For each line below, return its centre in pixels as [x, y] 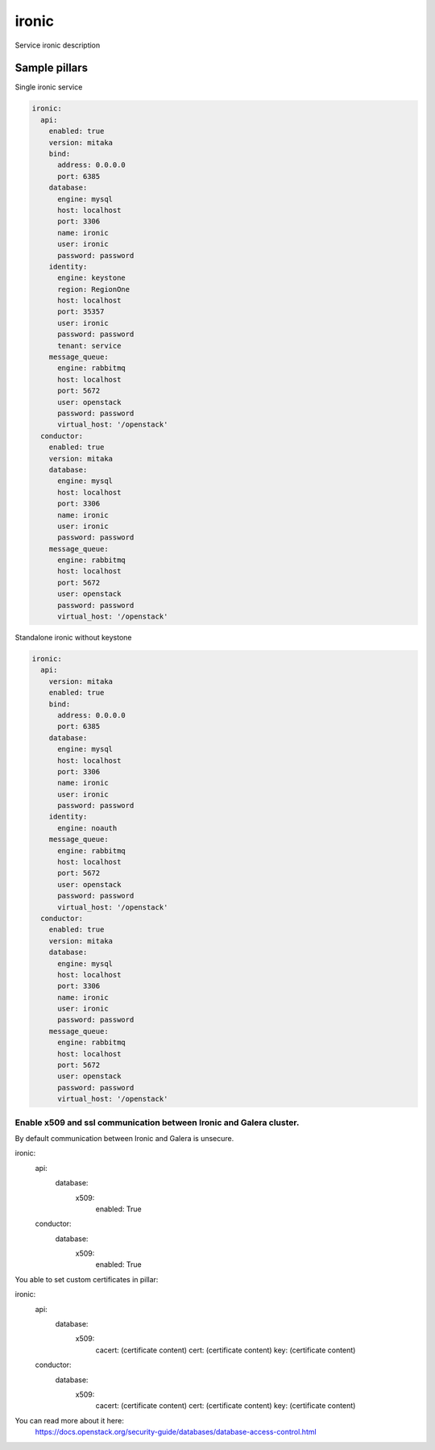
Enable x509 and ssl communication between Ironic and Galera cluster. [157, 1123]
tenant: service [89, 346]
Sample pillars [52, 68]
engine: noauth [87, 828]
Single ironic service [49, 87]
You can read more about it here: [69, 1420]
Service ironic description [58, 45]
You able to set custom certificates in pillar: [87, 1279]
